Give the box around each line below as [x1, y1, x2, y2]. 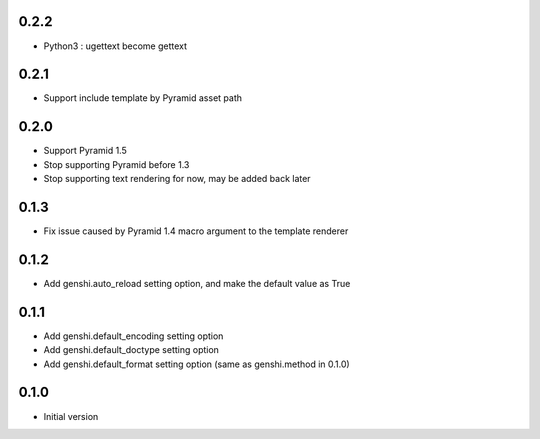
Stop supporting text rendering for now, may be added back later [43, 173, 311, 185]
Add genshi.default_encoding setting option [43, 330, 224, 342]
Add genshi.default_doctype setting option [43, 344, 220, 356]
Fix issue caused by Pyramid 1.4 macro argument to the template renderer [43, 225, 349, 237]
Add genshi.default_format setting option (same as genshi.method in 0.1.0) [43, 358, 350, 370]
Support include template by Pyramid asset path [43, 92, 243, 104]
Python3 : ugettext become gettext [43, 40, 188, 52]
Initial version [43, 410, 99, 422]
